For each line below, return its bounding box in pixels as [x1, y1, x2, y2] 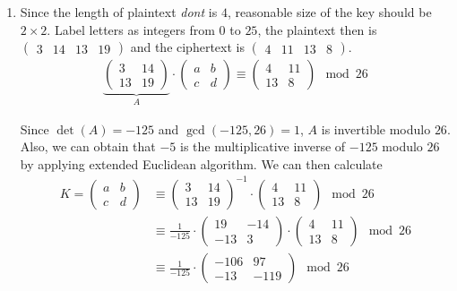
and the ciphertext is [130, 38, 245, 56]
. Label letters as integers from [47, 20, 215, 39]
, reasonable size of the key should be [227, 3, 432, 21]
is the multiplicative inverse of [179, 137, 346, 156]
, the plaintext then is [257, 20, 377, 39]
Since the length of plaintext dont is [20, 3, 218, 21]
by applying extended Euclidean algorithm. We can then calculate [20, 154, 383, 173]
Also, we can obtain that [20, 137, 156, 156]
